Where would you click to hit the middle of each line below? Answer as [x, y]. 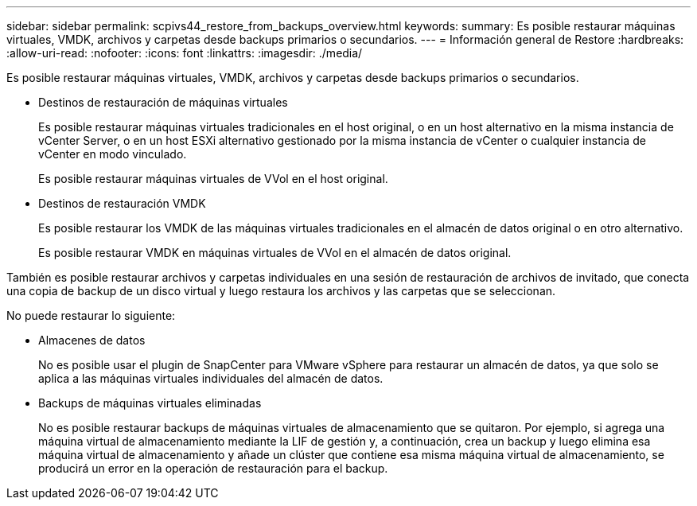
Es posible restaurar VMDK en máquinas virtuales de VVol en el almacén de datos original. [275, 253]
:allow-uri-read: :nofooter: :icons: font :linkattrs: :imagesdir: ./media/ [185, 53]
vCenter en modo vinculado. [113, 154]
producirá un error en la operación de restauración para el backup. [213, 468]
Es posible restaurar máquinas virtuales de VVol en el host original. [213, 179]
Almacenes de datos [92, 340]
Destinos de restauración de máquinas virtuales [163, 102]
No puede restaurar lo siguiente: [91, 315]
